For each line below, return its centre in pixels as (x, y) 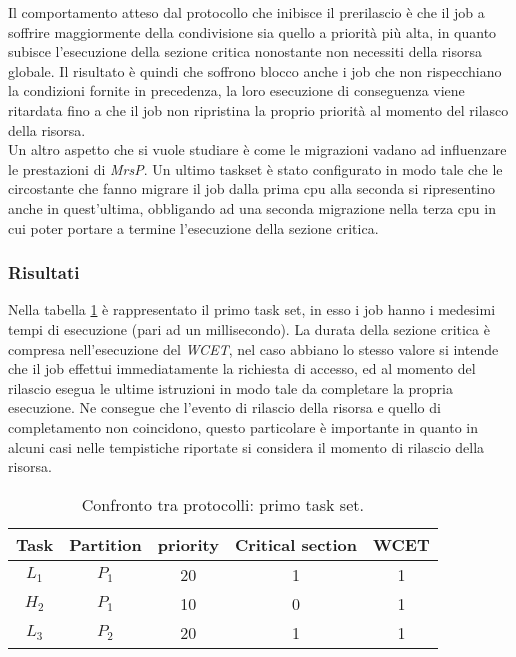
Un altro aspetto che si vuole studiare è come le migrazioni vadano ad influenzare (257, 149)
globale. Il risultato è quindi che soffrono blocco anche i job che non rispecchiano (255, 70)
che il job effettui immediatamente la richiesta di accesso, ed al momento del (242, 368)
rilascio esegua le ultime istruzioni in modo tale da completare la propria (230, 387)
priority (188, 544)
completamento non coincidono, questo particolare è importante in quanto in (243, 426)
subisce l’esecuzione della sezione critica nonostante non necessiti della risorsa (245, 51)
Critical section (296, 544)
